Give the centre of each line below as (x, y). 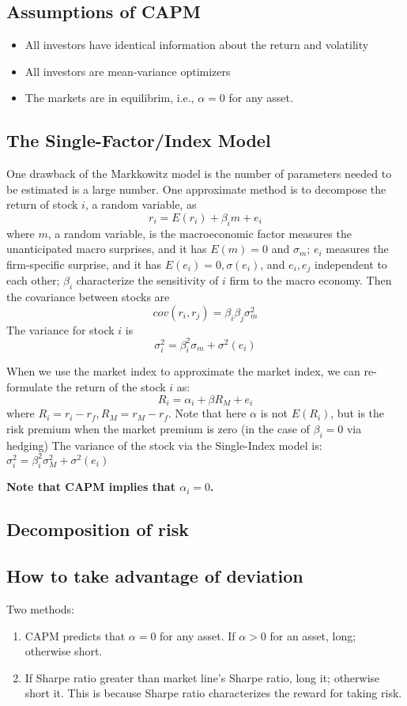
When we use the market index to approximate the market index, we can (183, 371)
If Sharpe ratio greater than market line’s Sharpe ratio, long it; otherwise (202, 677)
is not (274, 413)
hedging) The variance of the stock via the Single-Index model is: (164, 445)
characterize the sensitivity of (147, 280)
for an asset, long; (313, 635)
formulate (30, 387)
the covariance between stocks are (88, 297)
